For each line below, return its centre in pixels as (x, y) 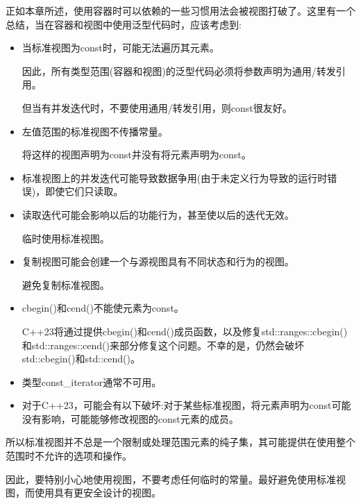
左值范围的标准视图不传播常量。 (95, 131)
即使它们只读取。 (84, 191)
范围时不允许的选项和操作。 (69, 456)
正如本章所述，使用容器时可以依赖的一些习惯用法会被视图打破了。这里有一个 (180, 10)
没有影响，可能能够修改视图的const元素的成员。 (130, 418)
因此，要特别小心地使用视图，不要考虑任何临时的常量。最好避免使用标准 (171, 479)
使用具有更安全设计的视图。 (98, 493)
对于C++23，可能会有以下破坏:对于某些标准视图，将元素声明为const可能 (186, 405)
